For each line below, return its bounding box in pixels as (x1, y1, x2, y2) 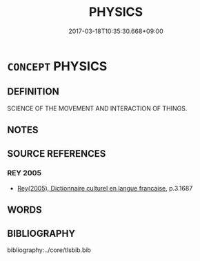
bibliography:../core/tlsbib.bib (7, 246, 92, 254)
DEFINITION (7, 86, 60, 97)
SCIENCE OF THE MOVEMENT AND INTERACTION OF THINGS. (7, 104, 188, 113)
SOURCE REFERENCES (7, 148, 106, 159)
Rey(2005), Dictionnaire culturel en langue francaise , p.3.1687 (17, 184, 193, 192)
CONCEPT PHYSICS (7, 58, 108, 74)
